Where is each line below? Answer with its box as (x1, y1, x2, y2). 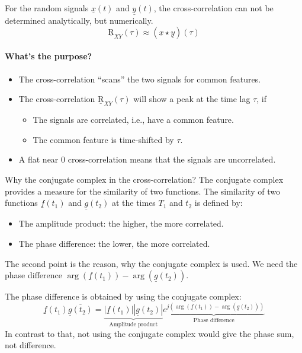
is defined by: (194, 196, 243, 209)
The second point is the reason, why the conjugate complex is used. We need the (5, 257, 298, 269)
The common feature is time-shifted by (33, 133, 174, 145)
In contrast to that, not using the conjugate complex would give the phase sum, (5, 327, 294, 339)
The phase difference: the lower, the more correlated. (18, 237, 210, 249)
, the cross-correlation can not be (153, 2, 274, 14)
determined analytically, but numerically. (5, 14, 153, 27)
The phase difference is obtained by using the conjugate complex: (5, 290, 242, 303)
